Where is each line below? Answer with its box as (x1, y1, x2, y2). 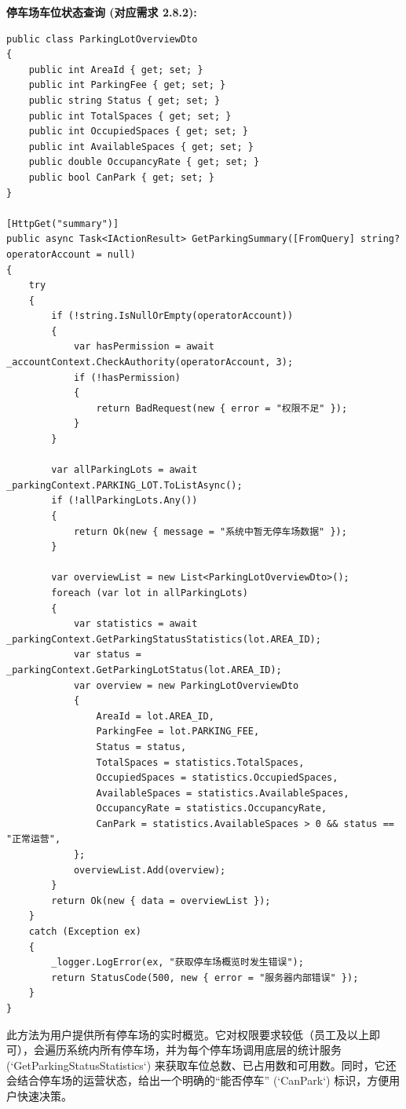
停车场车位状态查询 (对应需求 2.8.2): (6, 4, 197, 20)
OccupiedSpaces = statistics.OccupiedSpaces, (96, 772, 338, 784)
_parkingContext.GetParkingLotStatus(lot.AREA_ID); (6, 664, 282, 675)
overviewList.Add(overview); (73, 864, 226, 876)
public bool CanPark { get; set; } (28, 171, 214, 183)
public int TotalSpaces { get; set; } (28, 110, 232, 122)
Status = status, (96, 741, 187, 752)
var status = (73, 649, 141, 661)
